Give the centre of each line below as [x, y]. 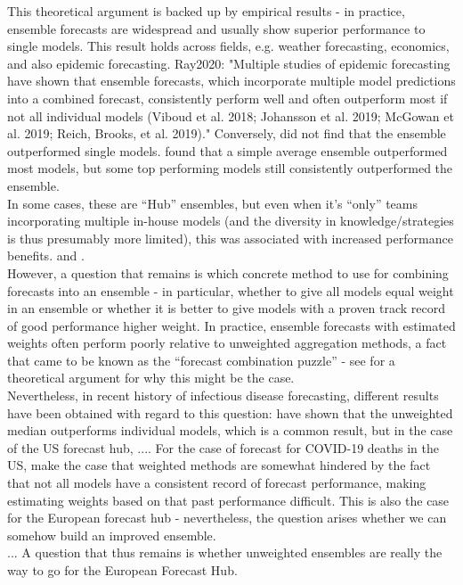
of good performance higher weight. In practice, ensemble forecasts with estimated [231, 325]
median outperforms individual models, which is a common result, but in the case [230, 430]
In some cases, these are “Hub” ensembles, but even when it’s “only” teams [212, 203]
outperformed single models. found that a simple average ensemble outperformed [227, 150]
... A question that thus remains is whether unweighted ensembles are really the [225, 552]
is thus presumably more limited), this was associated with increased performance [230, 238]
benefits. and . [46, 255]
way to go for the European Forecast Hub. [122, 570]
